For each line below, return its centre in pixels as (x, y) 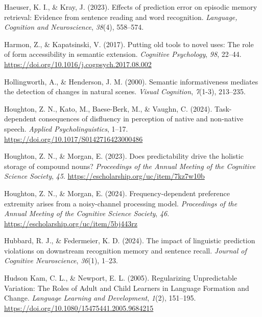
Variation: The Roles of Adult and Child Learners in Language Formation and (127, 288)
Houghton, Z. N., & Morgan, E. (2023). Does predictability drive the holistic (124, 156)
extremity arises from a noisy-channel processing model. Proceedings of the (121, 203)
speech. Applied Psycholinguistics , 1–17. (66, 128)
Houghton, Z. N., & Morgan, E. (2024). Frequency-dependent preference (117, 193)
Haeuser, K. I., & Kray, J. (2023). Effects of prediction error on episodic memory (131, 7)
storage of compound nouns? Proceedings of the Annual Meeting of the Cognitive (130, 166)
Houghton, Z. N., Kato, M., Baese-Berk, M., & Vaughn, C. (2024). (108, 108)
